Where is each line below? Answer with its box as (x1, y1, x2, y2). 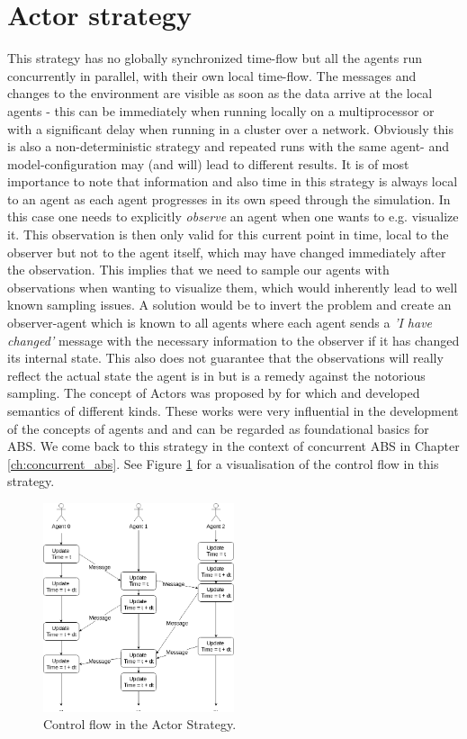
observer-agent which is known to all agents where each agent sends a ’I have (7, 313, 433, 332)
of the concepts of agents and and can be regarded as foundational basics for (7, 419, 429, 437)
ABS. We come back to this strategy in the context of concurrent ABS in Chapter (7, 437, 460, 455)
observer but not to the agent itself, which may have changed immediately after (7, 242, 446, 261)
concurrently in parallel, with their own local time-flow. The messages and (7, 66, 417, 85)
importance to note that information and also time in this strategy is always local (7, 172, 458, 191)
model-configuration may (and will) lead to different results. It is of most (7, 154, 409, 173)
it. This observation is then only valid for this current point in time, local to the (7, 225, 449, 244)
